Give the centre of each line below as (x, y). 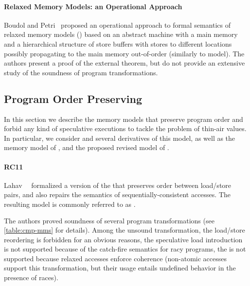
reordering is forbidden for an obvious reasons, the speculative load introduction (123, 239)
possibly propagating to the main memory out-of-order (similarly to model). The (124, 53)
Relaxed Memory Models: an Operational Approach (93, 6)
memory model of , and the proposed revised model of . (87, 147)
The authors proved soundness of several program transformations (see (109, 220)
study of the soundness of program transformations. (81, 72)
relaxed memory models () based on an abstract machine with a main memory (121, 34)
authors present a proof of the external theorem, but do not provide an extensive (125, 63)
